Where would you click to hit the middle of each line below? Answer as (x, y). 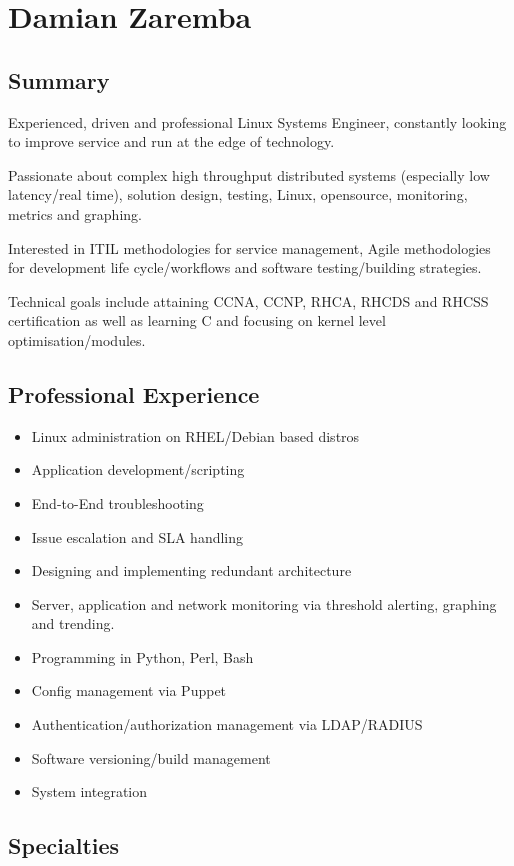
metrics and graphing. (75, 213)
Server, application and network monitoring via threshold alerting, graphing (264, 603)
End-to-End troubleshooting (117, 502)
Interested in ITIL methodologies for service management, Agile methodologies (249, 247)
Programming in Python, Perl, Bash (142, 656)
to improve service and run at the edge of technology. (171, 141)
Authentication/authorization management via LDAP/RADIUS (227, 724)
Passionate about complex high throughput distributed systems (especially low (249, 174)
